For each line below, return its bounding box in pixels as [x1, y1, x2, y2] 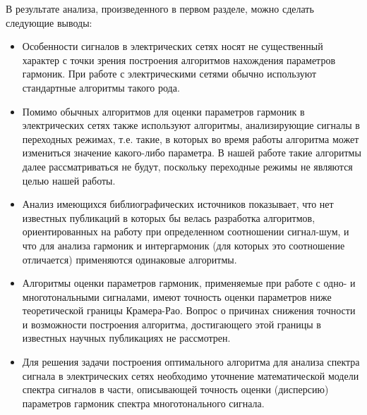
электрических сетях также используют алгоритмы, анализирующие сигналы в [22, 118, 360, 132]
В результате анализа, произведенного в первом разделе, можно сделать [6, 1, 314, 16]
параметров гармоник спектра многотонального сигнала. [22, 395, 265, 410]
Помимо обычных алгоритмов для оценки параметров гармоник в [22, 104, 305, 118]
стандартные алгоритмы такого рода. [22, 80, 180, 94]
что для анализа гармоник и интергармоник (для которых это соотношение [22, 237, 345, 252]
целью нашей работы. [22, 173, 116, 187]
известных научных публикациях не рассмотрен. [22, 330, 231, 345]
